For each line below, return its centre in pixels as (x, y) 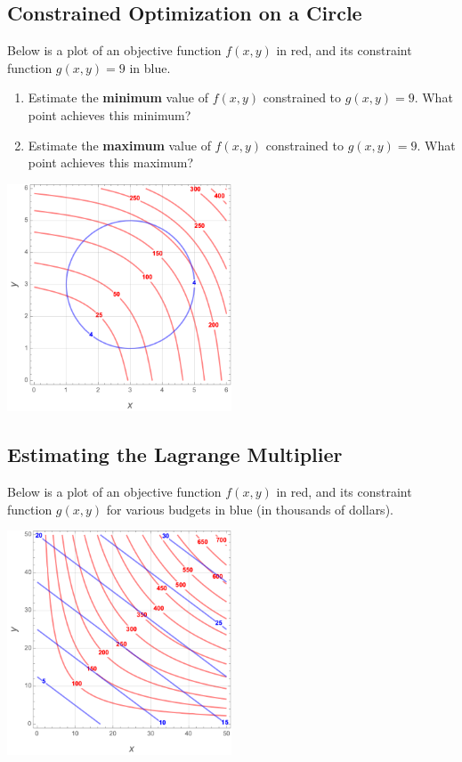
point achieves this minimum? (109, 114)
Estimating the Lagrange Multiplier (175, 454)
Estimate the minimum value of (118, 97)
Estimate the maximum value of (119, 145)
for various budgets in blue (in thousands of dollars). (250, 509)
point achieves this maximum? (111, 162)
